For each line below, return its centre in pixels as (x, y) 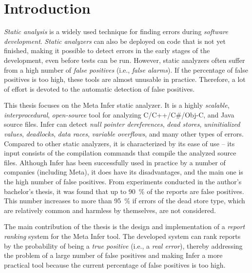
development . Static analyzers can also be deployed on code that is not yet (115, 41)
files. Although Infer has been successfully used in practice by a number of (115, 162)
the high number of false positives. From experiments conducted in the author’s (123, 182)
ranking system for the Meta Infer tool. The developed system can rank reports (122, 236)
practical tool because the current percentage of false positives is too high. (115, 264)
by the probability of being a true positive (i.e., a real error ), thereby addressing (123, 245)
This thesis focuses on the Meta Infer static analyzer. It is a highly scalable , (117, 105)
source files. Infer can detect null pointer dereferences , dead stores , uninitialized (122, 124)
